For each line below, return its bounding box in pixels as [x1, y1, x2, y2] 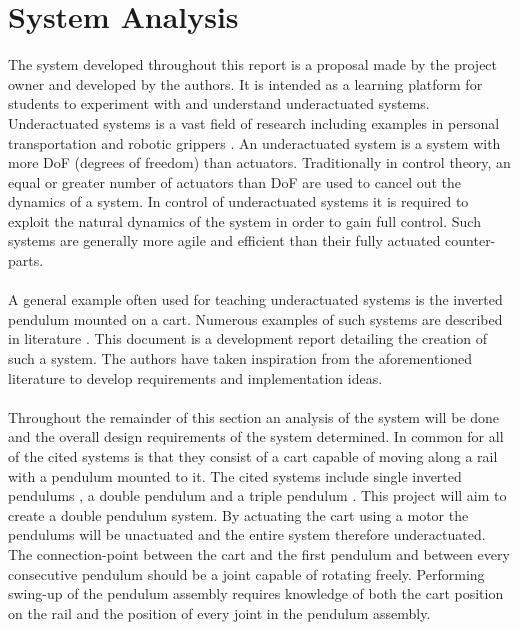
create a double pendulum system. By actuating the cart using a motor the [8, 504, 469, 525]
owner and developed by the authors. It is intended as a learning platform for [8, 73, 483, 94]
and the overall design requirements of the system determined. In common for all [8, 426, 504, 447]
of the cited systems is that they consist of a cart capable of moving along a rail [8, 446, 498, 466]
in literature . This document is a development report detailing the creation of [8, 328, 488, 349]
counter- [445, 230, 496, 251]
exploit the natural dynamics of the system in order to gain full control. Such [8, 210, 481, 231]
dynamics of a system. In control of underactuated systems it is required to [8, 191, 469, 212]
